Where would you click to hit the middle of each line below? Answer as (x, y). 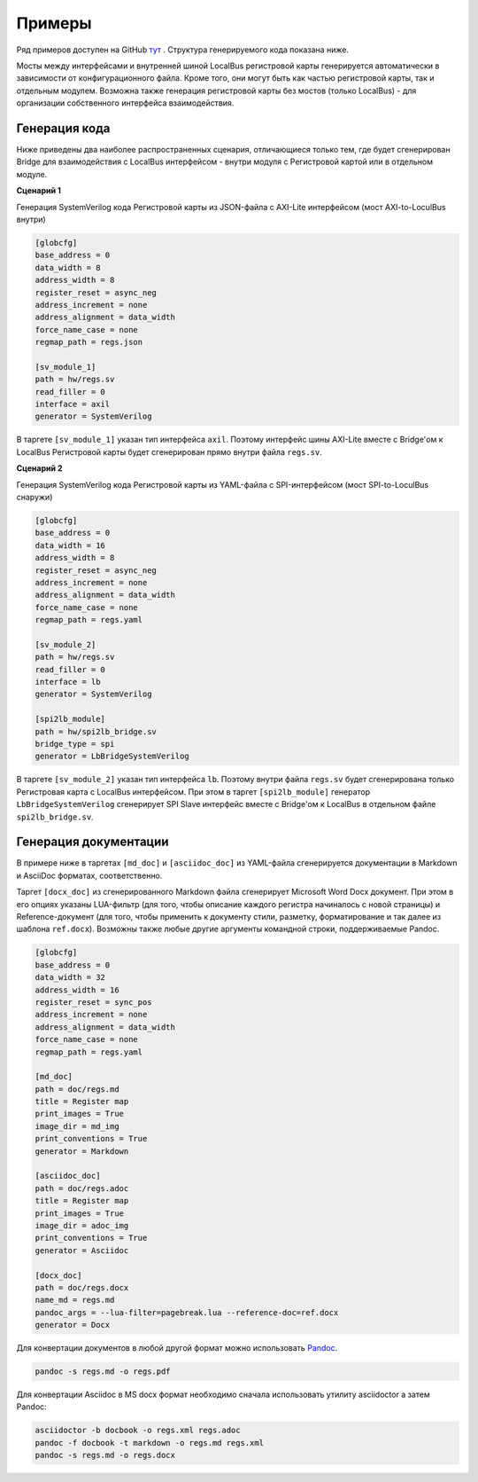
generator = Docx (73, 1325)
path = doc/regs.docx (82, 1287)
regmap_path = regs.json (89, 342)
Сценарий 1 (39, 191)
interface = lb (68, 682)
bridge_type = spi (75, 744)
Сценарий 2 (39, 468)
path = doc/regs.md (77, 1089)
